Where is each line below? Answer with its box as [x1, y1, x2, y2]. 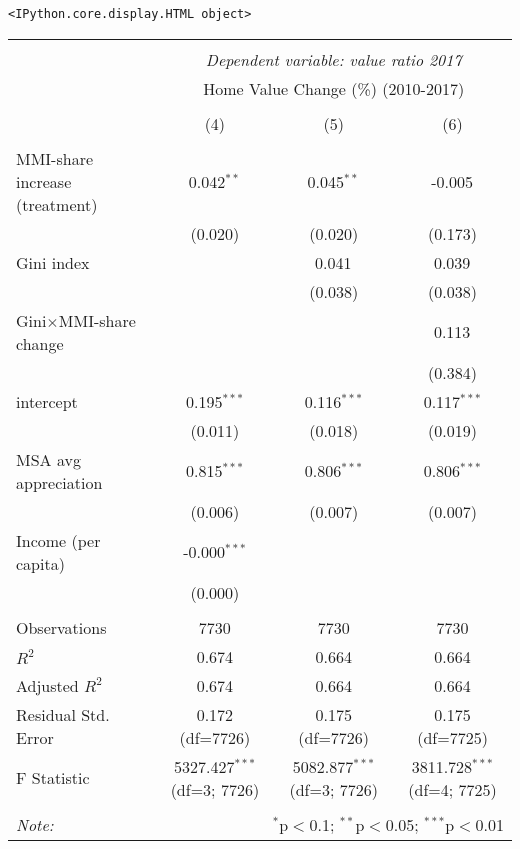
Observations [16, 615, 107, 639]
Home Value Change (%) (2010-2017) [203, 76, 465, 100]
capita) [16, 551, 65, 575]
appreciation [16, 470, 103, 494]
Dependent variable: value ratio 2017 [205, 47, 462, 71]
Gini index [16, 250, 90, 274]
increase [16, 169, 72, 193]
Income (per [16, 528, 101, 552]
